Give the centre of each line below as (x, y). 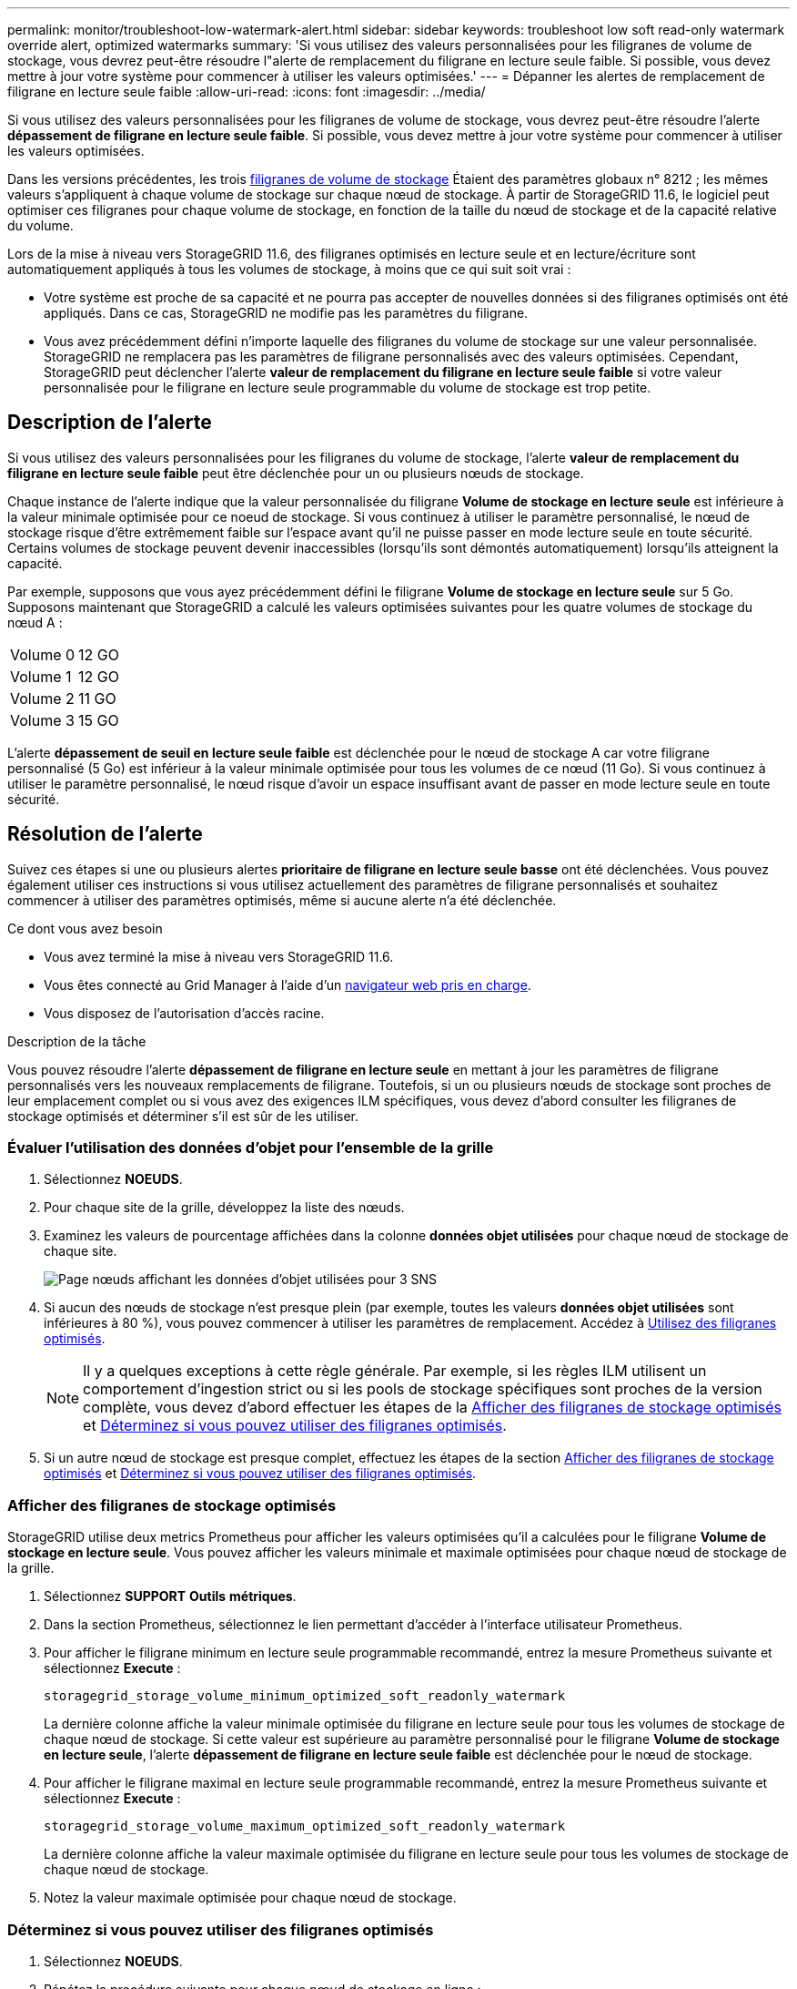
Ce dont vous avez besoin (85, 928)
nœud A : (35, 622)
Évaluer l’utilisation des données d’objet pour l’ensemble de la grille (251, 1148)
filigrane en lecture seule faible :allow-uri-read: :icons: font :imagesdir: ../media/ (247, 92)
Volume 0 (43, 654)
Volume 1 (41, 676)
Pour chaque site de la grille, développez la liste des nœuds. (224, 1208)
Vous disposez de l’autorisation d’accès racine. (184, 1013)
